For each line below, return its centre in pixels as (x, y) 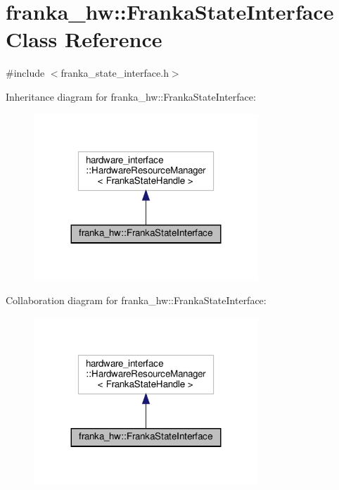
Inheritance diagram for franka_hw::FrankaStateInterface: (131, 96)
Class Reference (84, 39)
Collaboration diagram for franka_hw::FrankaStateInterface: (136, 300)
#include (25, 73)
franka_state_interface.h (115, 73)
